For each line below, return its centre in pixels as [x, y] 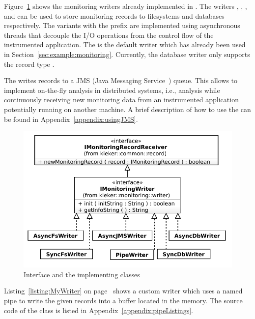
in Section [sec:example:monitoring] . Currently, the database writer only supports [127, 54]
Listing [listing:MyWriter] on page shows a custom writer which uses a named [123, 291]
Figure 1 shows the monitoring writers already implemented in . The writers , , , [126, 6]
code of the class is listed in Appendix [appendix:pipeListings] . [99, 310]
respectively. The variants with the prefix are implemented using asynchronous [122, 25]
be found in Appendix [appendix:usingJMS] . [71, 119]
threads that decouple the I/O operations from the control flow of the [109, 35]
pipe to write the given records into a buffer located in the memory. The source [123, 300]
